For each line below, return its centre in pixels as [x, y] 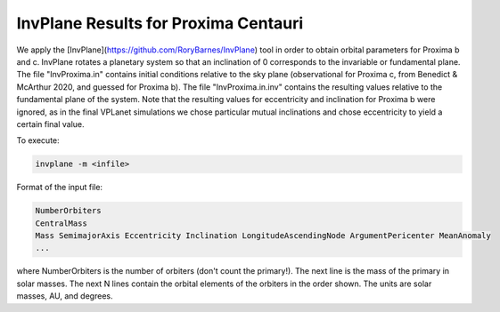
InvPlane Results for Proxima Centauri [160, 23]
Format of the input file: [59, 188]
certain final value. [50, 124]
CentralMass [61, 223]
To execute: [38, 140]
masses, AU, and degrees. [65, 296]
